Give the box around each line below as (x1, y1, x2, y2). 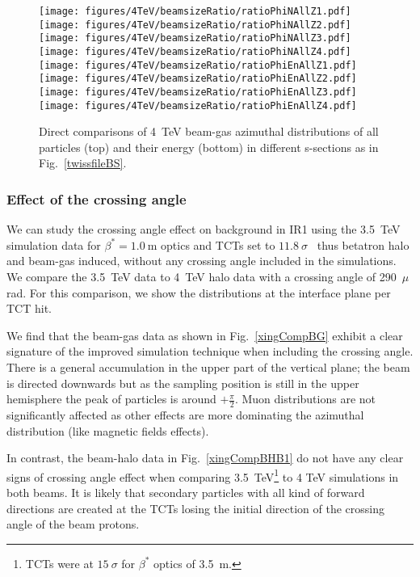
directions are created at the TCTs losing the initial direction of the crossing (6, 499, 385, 516)
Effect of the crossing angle (6, 188, 187, 208)
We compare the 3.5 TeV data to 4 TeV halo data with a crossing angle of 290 (6, 268, 397, 285)
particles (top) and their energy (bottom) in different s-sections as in (39, 138, 379, 155)
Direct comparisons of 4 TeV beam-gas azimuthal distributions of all (39, 123, 379, 140)
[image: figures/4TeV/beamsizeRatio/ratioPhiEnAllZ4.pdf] (39, 99, 357, 112)
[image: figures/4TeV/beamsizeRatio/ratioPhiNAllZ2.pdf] (39, 19, 351, 31)
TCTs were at (25, 554, 94, 571)
